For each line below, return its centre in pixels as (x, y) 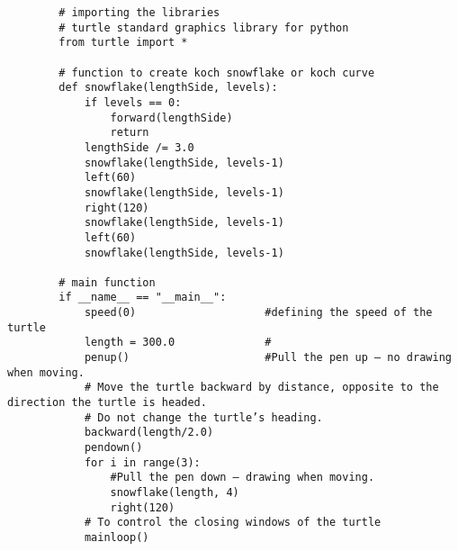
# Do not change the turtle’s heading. (203, 417)
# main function (107, 282)
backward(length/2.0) (149, 433)
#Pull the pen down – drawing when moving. (242, 478)
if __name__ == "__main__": (143, 298)
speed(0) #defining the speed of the (258, 313)
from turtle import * (123, 43)
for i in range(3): (142, 462)
